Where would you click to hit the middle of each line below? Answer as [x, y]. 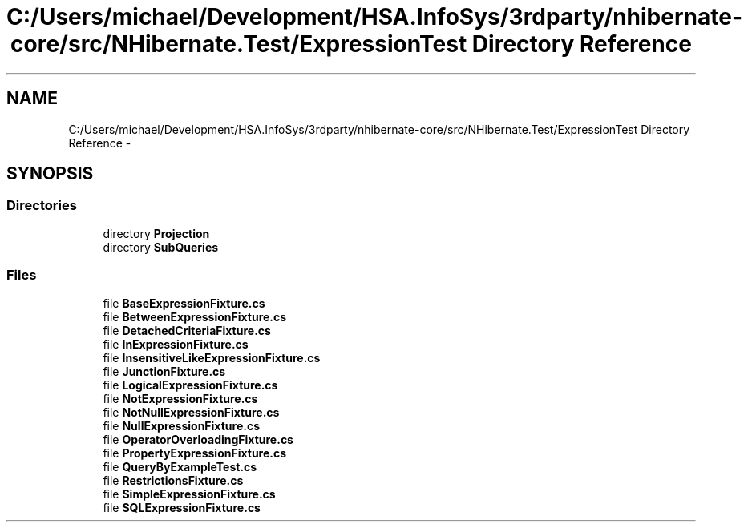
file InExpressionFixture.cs [176, 344]
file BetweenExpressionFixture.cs [195, 316]
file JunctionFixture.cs [164, 371]
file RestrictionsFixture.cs [173, 480]
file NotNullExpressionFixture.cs [191, 412]
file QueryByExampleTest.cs [180, 466]
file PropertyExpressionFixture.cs [195, 453]
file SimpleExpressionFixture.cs [189, 494]
